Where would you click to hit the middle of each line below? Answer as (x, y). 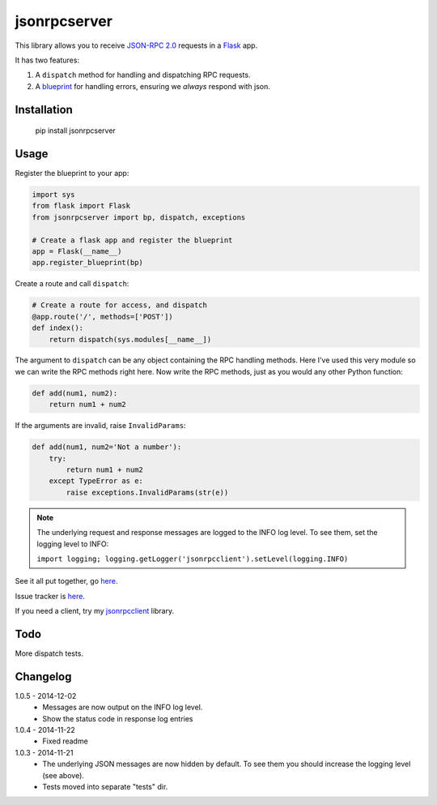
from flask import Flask (81, 206)
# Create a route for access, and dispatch (120, 305)
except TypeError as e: (96, 481)
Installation (44, 109)
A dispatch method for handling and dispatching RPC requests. (143, 75)
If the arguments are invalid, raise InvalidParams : (100, 426)
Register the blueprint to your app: (72, 173)
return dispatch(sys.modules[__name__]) (130, 339)
